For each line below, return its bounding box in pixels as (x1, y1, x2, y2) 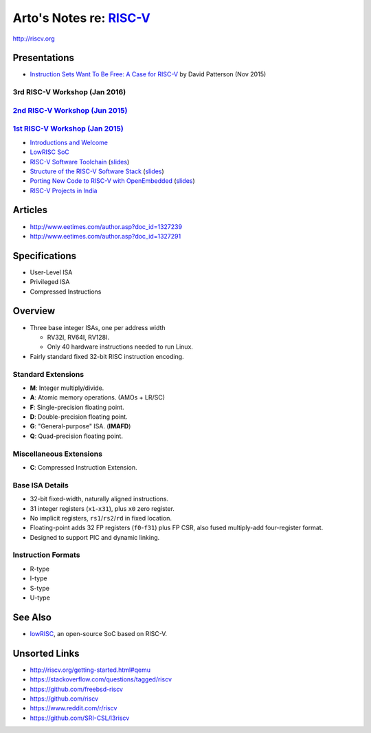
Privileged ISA (30, 278, 70, 286)
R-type (30, 565, 49, 573)
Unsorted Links (12, 647, 80, 659)
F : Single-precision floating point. (30, 403, 124, 411)
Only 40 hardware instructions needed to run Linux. (47, 342, 194, 351)
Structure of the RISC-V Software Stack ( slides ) (30, 167, 164, 175)
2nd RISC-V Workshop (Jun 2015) (12, 105, 128, 115)
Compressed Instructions (30, 287, 102, 296)
